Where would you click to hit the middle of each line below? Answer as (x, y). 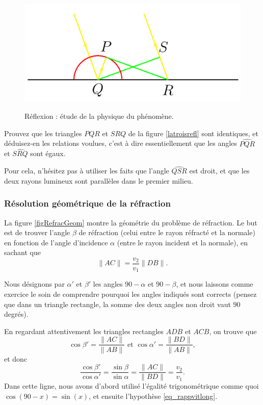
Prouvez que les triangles (43, 133)
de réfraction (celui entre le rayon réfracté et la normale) (167, 232)
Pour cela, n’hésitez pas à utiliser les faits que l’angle (87, 171)
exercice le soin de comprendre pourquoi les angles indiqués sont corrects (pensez (130, 294)
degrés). (16, 314)
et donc (16, 358)
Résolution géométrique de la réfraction (87, 203)
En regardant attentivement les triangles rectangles (84, 331)
